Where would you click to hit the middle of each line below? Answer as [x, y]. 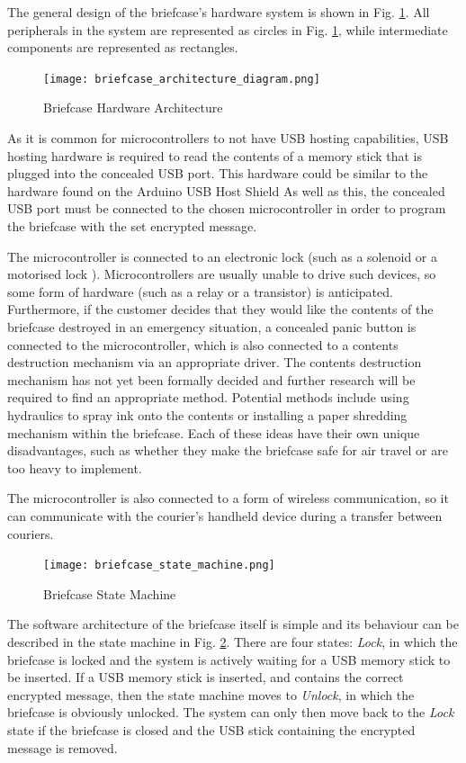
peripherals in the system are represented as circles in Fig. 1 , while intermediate [228, 29]
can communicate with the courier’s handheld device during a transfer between [225, 515]
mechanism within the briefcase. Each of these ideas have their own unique [214, 432]
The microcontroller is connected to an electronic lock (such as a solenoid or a [223, 256]
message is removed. [63, 747]
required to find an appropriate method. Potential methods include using [208, 397]
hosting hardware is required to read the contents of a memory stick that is [215, 155]
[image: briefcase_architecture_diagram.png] [182, 79]
